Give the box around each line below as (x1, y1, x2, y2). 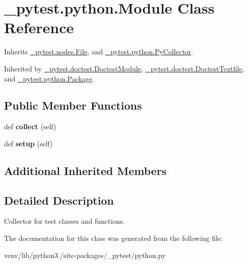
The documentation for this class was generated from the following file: (4, 233, 223, 243)
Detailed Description (4, 192, 114, 208)
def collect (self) (4, 121, 56, 132)
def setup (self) (4, 138, 53, 148)
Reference (4, 17, 74, 38)
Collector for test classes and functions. (4, 216, 125, 226)
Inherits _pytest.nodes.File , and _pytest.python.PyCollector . (4, 46, 193, 57)
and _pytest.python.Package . (4, 73, 95, 83)
